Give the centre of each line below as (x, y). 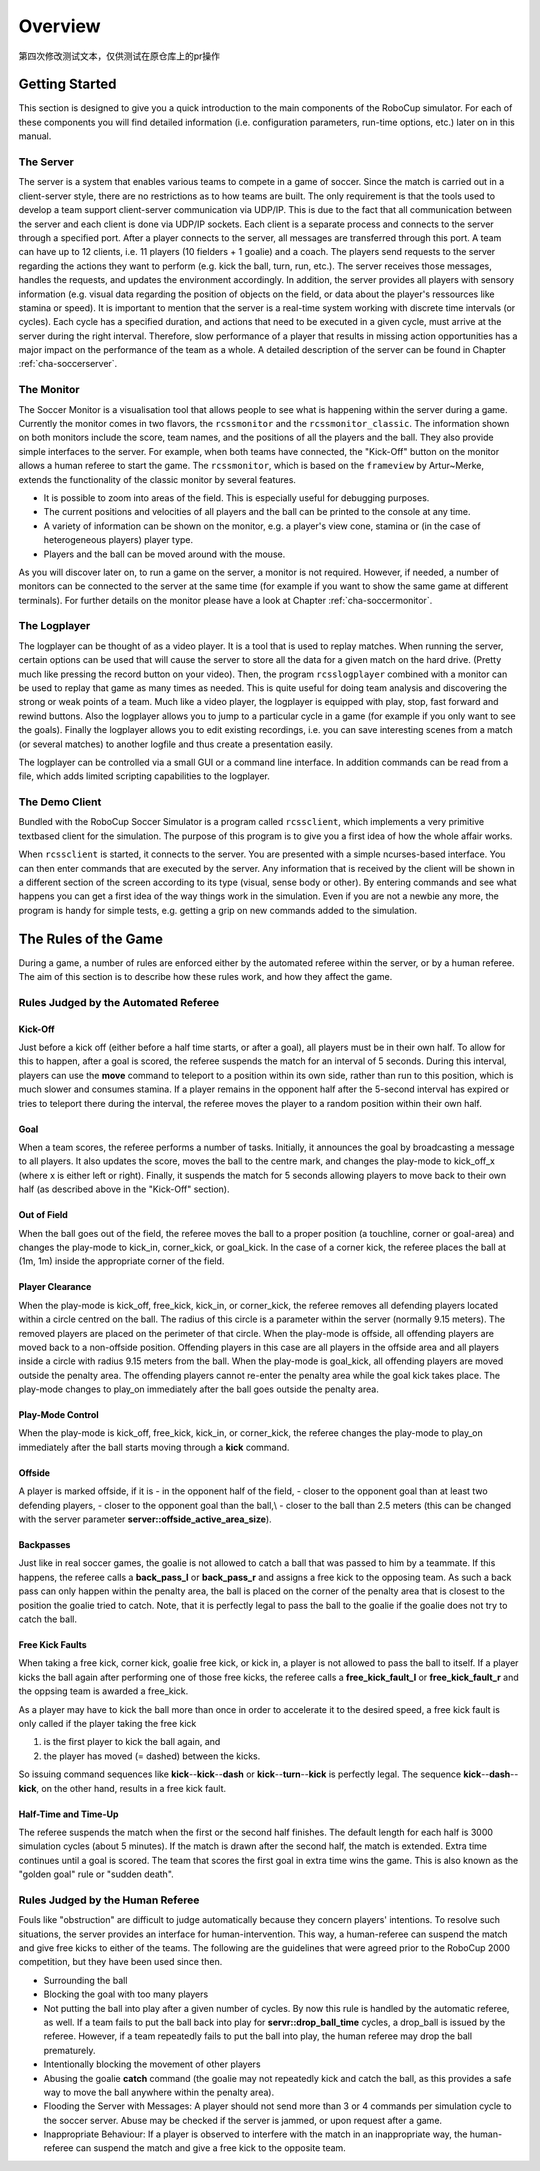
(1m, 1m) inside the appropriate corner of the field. (121, 1261)
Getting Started (67, 84)
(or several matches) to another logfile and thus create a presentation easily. (176, 744)
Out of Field (43, 1215)
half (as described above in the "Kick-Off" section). (124, 1189)
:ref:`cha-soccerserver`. (68, 364)
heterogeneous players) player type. (118, 540)
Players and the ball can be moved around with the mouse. (164, 554)
